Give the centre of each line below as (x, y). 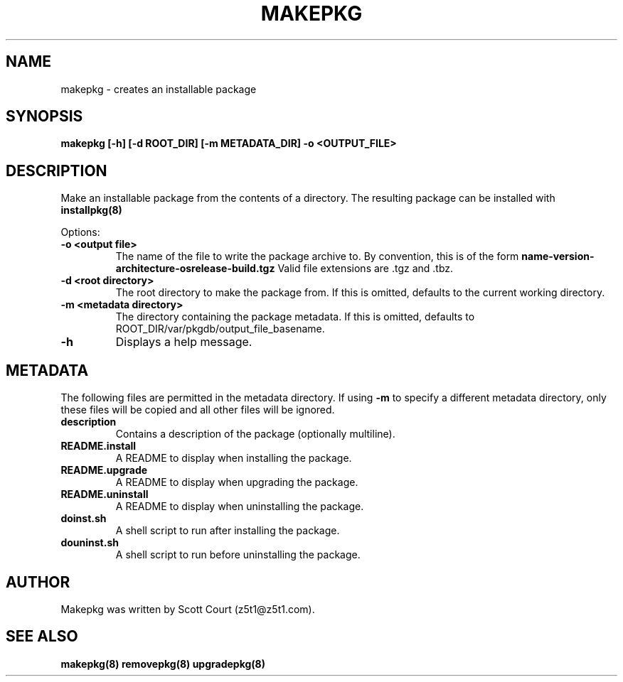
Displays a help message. (184, 342)
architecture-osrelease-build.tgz (195, 269)
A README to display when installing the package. (234, 458)
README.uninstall (105, 494)
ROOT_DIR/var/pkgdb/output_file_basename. (220, 329)
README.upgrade (104, 470)
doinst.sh (84, 519)
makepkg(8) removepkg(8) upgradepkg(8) (163, 664)
